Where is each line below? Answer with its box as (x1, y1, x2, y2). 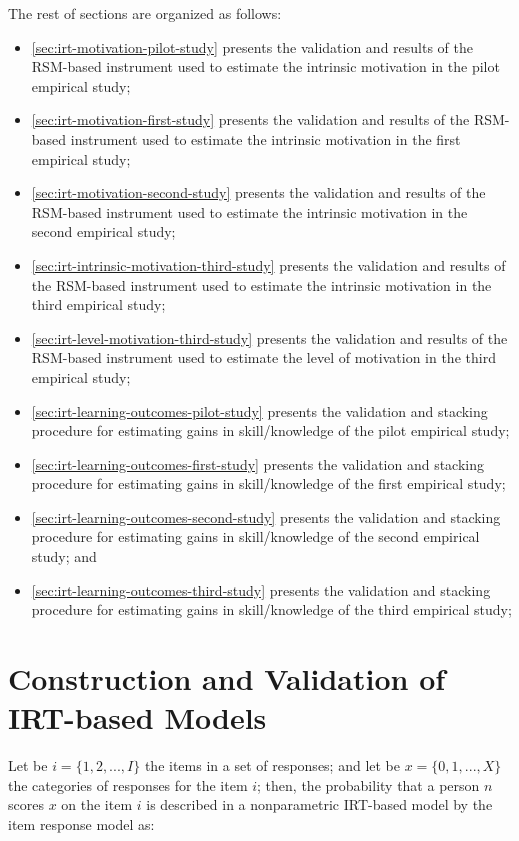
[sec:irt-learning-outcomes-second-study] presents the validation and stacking (31, 506, 501, 527)
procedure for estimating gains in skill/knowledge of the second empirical (31, 526, 480, 547)
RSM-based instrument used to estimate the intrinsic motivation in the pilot (31, 56, 500, 77)
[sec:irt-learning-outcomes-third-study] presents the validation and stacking (31, 579, 491, 600)
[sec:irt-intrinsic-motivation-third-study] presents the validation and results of (31, 254, 506, 275)
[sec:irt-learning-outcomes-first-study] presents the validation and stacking (31, 453, 485, 474)
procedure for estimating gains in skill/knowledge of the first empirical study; (31, 473, 506, 494)
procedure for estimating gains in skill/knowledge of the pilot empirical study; (31, 420, 510, 441)
